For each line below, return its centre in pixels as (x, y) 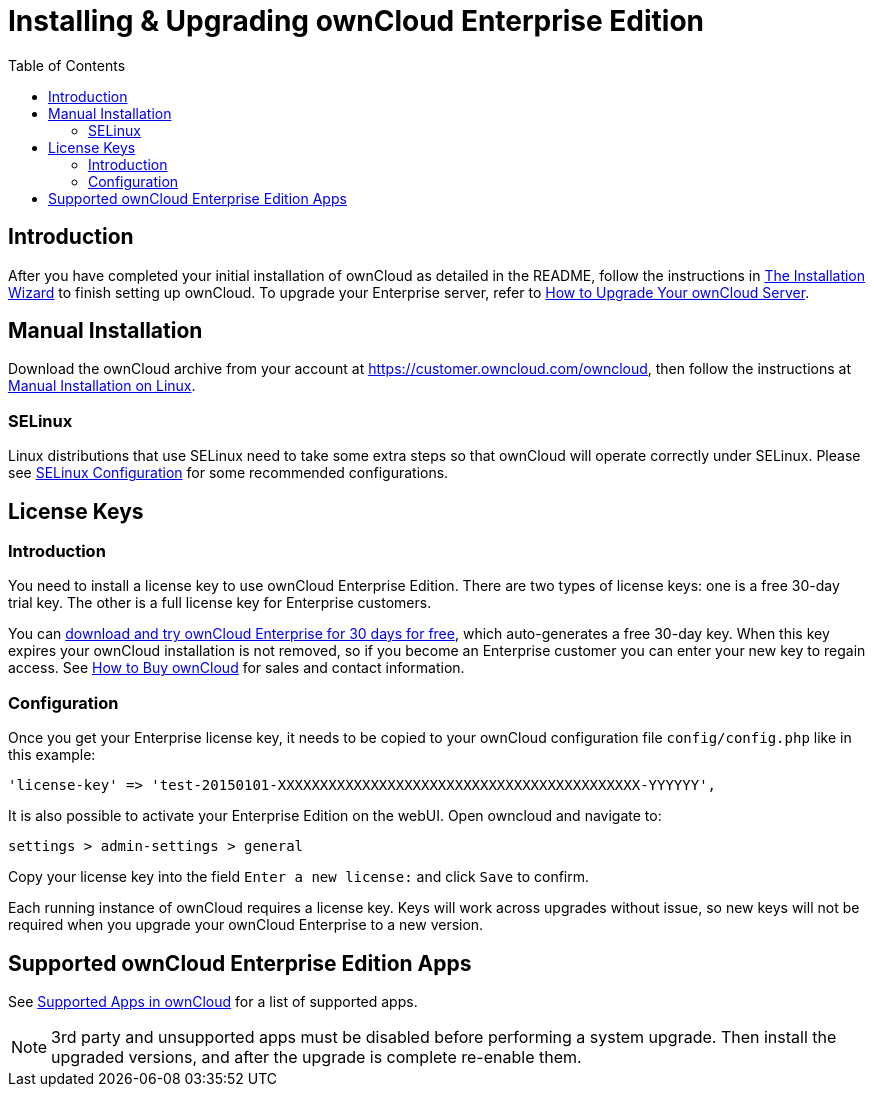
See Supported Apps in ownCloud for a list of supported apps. (213, 1001)
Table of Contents (67, 65)
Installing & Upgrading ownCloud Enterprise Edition (356, 21)
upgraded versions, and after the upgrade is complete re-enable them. (316, 1057)
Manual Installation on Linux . (102, 386)
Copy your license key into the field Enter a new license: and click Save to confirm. (299, 877)
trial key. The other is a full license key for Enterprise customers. (220, 603)
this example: (52, 755)
